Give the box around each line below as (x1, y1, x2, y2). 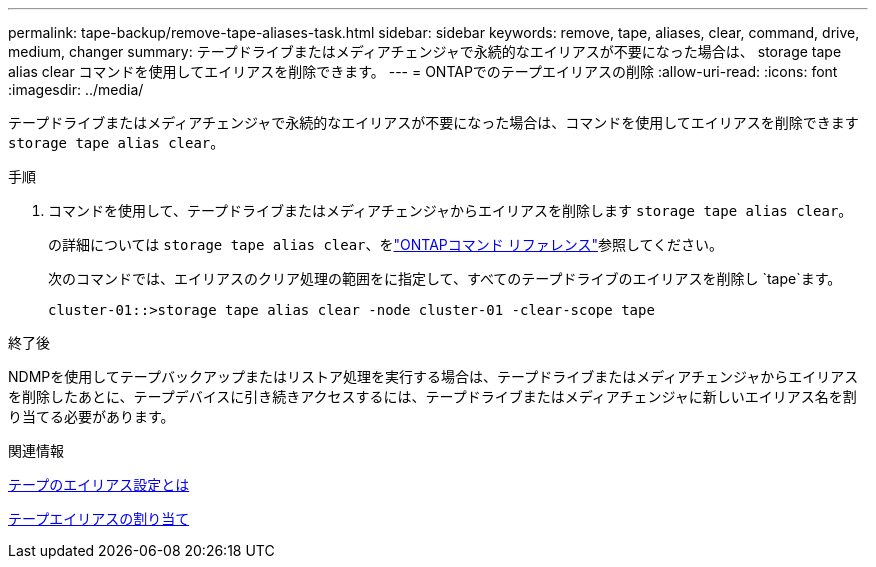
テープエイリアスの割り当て (8, 510, 190, 527)
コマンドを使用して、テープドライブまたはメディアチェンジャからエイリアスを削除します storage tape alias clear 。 (48, 202, 853, 219)
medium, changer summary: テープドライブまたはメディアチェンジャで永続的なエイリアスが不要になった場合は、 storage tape (8, 43, 842, 60)
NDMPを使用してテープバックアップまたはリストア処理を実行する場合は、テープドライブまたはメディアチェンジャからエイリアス (8, 368, 859, 385)
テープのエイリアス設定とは (8, 476, 190, 493)
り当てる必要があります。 (8, 408, 175, 425)
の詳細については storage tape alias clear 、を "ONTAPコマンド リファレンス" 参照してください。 (48, 236, 724, 253)
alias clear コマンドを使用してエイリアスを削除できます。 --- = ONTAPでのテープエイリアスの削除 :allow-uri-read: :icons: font (8, 63, 838, 80)
